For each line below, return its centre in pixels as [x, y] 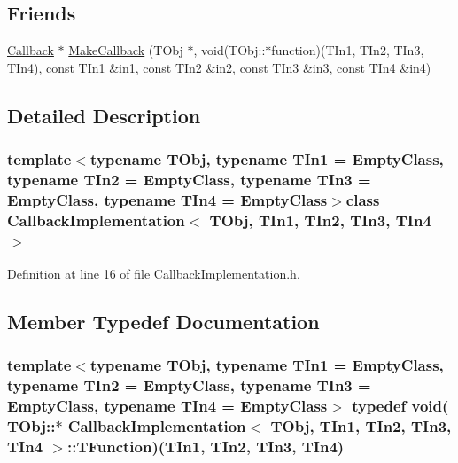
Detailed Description [104, 115]
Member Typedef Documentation [163, 322]
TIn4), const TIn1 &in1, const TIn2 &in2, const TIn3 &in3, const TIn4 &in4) [219, 67]
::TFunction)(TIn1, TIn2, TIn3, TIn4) [206, 447]
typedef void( [400, 406]
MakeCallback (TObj [126, 50]
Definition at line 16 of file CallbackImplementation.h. [154, 274]
